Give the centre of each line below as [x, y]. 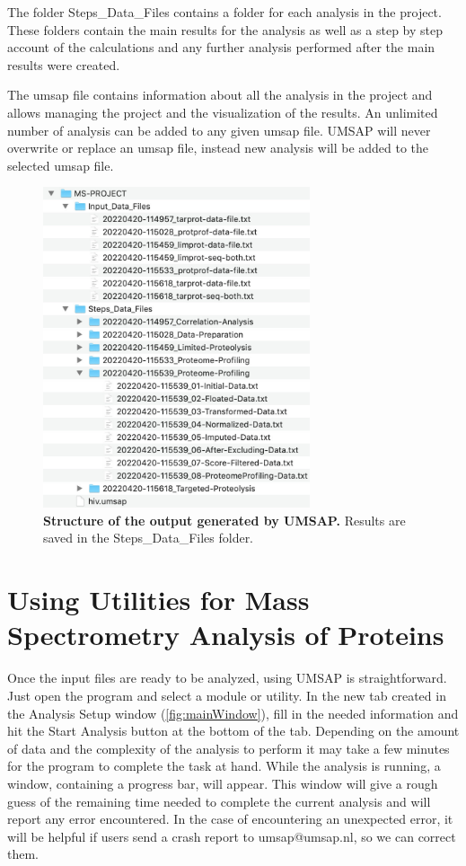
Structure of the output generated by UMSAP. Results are [224, 520]
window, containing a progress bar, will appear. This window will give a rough [223, 783]
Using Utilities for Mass [158, 600]
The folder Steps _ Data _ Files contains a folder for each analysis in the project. [224, 12]
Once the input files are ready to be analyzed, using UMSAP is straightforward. [227, 678]
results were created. [64, 64]
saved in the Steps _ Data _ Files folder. [149, 538]
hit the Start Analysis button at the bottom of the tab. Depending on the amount [233, 731]
